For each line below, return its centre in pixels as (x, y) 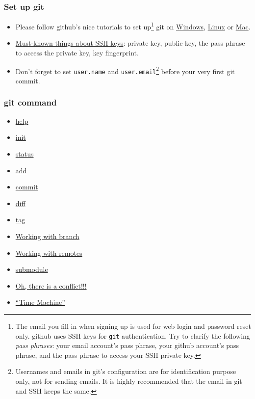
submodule (32, 269)
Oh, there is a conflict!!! (51, 285)
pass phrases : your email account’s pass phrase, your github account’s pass (127, 345)
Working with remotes (49, 253)
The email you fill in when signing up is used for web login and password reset (133, 326)
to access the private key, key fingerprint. (77, 53)
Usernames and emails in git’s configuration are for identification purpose (126, 371)
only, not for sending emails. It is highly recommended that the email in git (129, 381)
